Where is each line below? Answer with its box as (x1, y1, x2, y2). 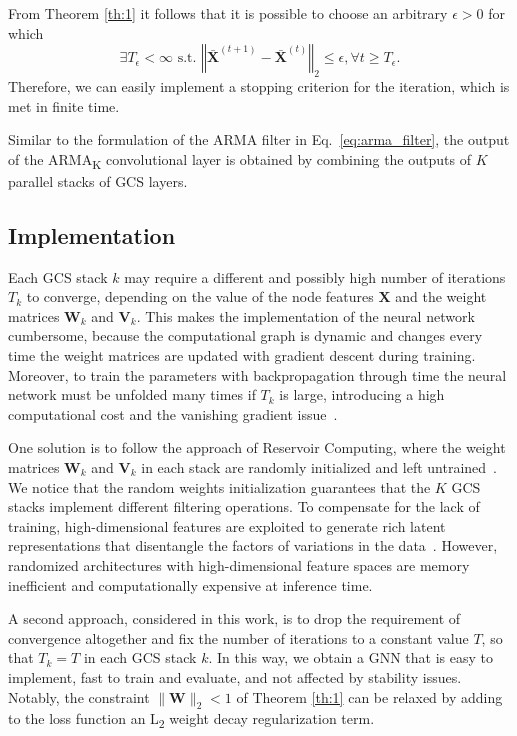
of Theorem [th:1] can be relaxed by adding (236, 686, 503, 707)
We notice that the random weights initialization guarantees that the (8, 476, 431, 497)
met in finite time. (8, 95, 120, 116)
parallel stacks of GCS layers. (8, 170, 188, 191)
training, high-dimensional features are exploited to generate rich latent (8, 515, 446, 536)
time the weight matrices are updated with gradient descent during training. (8, 345, 476, 366)
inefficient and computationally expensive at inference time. (8, 574, 373, 595)
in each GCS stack (83, 647, 197, 668)
